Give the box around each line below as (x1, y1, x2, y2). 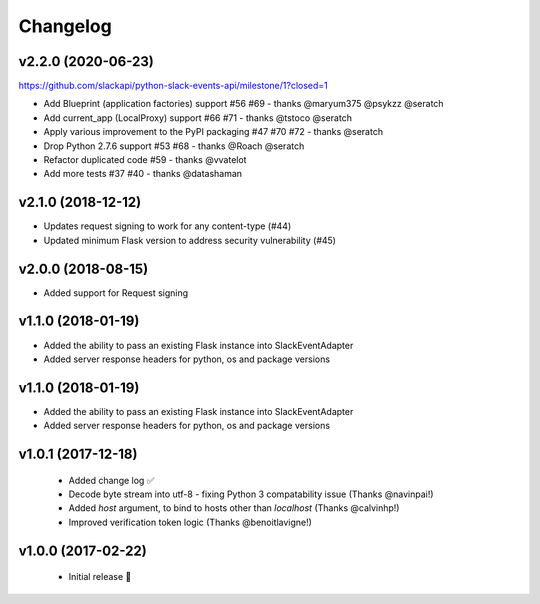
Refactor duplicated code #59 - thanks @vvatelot (43, 154, 247, 166)
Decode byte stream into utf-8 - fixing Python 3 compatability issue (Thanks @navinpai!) (68, 488, 434, 500)
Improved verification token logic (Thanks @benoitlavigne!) (68, 516, 312, 528)
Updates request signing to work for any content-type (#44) (43, 220, 292, 232)
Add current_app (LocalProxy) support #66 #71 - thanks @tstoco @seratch (43, 111, 352, 124)
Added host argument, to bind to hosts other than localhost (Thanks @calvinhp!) (68, 502, 400, 514)
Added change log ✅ (68, 474, 155, 486)
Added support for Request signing (43, 286, 189, 299)
